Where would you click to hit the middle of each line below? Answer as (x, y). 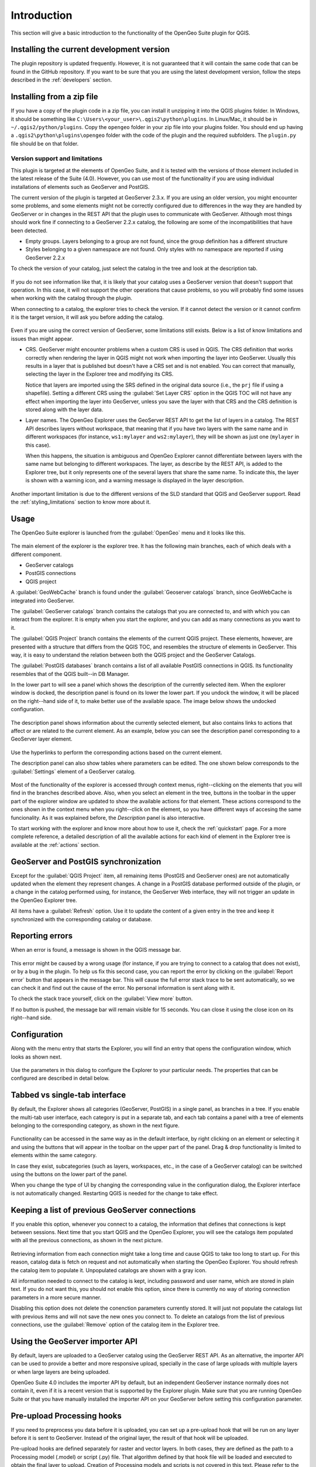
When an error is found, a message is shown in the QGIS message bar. (96, 950)
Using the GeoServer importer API (74, 1341)
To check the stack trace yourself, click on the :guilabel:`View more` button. (102, 999)
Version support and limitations (56, 158)
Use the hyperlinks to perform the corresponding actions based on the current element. (116, 752)
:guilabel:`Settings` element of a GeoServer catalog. (73, 771)
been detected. (29, 230)
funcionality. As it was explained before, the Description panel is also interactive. (108, 817)
